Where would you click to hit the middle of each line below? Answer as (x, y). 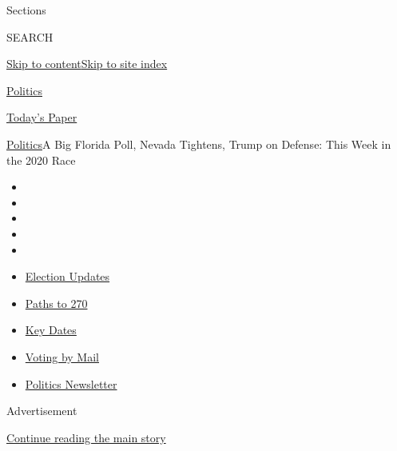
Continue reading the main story (86, 437)
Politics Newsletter (71, 383)
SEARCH (30, 36)
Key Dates (51, 330)
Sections (26, 10)
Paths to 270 (56, 303)
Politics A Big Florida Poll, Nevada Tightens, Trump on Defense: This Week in (199, 144)
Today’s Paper (42, 117)
